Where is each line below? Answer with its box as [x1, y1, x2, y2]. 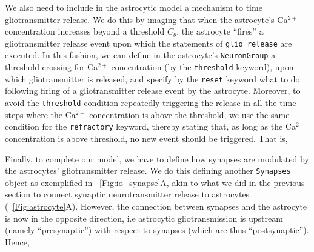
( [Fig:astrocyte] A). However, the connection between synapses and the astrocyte [5, 199, 307, 212]
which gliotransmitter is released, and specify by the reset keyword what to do [5, 72, 300, 85]
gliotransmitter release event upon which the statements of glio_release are [5, 36, 292, 49]
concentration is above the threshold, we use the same [89, 108, 290, 121]
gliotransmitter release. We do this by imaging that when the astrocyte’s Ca [5, 13, 288, 25]
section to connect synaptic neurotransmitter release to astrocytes [5, 188, 250, 201]
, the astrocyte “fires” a [176, 25, 264, 38]
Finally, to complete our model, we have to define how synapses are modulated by [5, 152, 309, 165]
